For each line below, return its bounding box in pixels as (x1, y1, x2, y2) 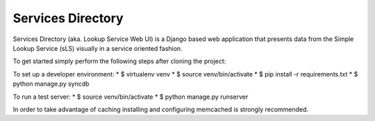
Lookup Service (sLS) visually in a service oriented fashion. (12, 44, 183, 52)
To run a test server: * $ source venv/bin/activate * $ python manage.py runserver (12, 92, 249, 101)
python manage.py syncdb (12, 80, 90, 88)
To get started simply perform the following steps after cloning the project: (12, 57, 226, 65)
